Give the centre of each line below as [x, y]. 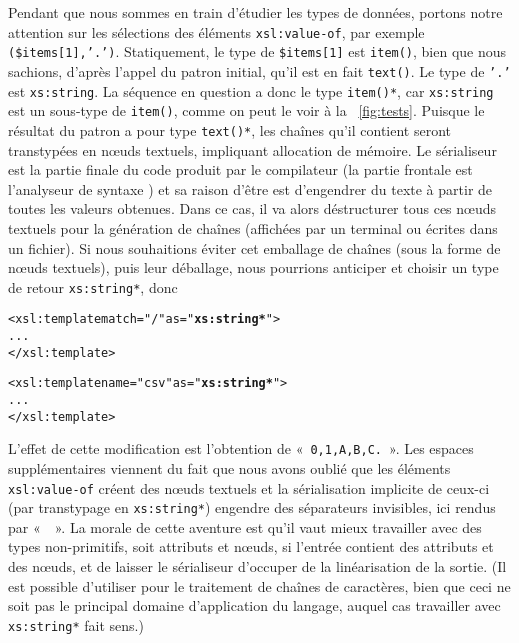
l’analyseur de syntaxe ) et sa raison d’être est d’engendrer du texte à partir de [250, 188]
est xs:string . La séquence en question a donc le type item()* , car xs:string [251, 90]
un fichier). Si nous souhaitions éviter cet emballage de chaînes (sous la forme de [254, 247]
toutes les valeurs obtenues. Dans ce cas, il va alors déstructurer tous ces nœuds [252, 208]
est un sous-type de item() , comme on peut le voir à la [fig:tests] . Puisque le [246, 110]
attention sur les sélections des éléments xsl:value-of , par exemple [216, 31]
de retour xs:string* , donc [93, 286]
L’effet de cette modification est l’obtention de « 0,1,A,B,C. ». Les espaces [241, 448]
